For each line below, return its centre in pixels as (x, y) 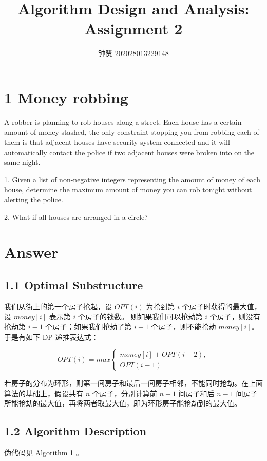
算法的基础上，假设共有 (44, 393)
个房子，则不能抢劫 (184, 326)
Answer (31, 252)
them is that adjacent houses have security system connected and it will (117, 142)
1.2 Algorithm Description (75, 431)
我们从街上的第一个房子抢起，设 (58, 306)
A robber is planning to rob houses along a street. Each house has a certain (123, 122)
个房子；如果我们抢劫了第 (89, 326)
